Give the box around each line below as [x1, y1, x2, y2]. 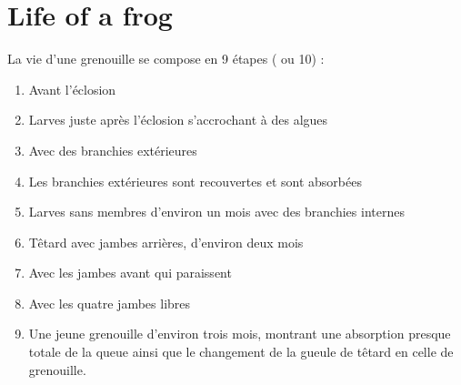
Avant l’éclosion [28, 79, 116, 98]
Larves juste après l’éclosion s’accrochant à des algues [28, 110, 328, 129]
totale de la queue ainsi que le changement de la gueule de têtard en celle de [28, 342, 454, 361]
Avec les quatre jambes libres [28, 293, 191, 312]
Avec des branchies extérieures [28, 140, 197, 159]
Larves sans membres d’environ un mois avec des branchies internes [28, 202, 405, 221]
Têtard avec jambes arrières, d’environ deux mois [28, 232, 304, 251]
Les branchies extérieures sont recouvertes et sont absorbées [28, 171, 362, 190]
